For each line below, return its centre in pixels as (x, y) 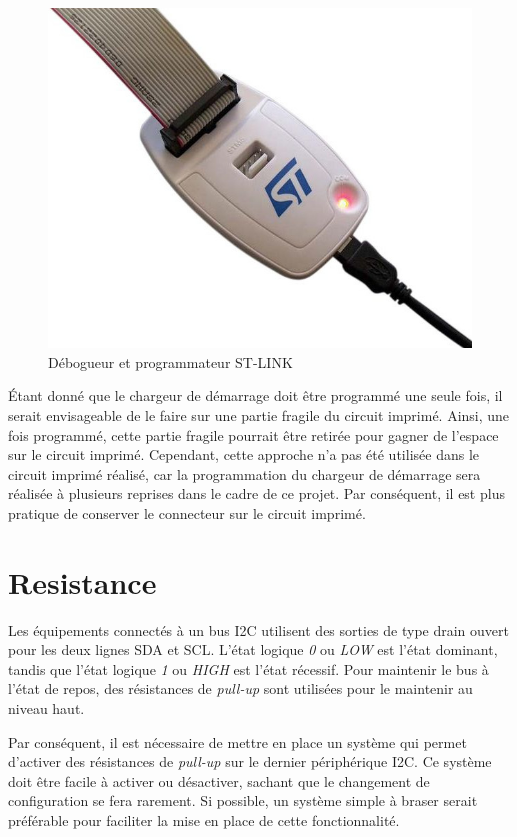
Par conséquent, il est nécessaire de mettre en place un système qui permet (237, 741)
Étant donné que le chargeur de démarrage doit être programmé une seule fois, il (255, 395)
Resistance (82, 581)
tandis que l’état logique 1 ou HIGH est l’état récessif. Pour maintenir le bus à (248, 668)
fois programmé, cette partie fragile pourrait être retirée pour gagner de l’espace (253, 434)
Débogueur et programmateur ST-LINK (170, 361)
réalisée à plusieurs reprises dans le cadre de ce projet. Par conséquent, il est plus (256, 493)
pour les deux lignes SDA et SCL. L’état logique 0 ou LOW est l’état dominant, (253, 649)
